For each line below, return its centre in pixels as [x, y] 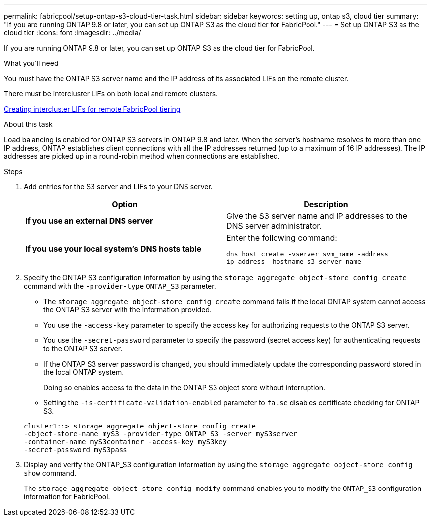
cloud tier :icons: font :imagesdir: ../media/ [73, 33]
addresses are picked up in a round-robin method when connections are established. [142, 156]
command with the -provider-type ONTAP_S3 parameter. [120, 286]
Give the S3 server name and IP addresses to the [317, 216]
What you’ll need [31, 63]
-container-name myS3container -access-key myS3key [125, 442]
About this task [28, 124]
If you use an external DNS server [89, 221]
